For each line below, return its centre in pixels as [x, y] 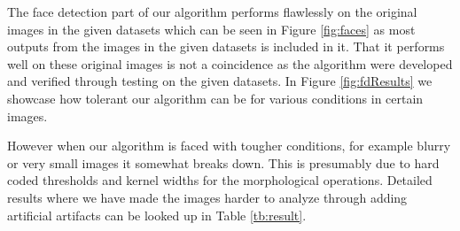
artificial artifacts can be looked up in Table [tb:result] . [157, 215]
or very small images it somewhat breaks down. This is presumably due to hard [223, 162]
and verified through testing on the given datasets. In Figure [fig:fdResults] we [220, 81]
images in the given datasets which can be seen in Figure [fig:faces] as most [211, 29]
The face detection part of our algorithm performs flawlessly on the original [212, 12]
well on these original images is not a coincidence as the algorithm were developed [230, 63]
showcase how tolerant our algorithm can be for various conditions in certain [215, 98]
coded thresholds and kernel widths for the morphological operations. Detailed [220, 180]
